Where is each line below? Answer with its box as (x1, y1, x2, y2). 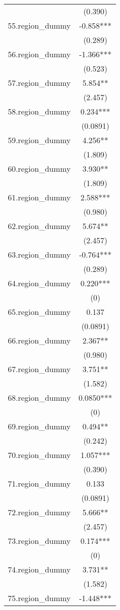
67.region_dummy (8, 363, 71, 375)
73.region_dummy (8, 535, 71, 546)
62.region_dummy (8, 220, 71, 231)
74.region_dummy (8, 564, 71, 575)
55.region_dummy (8, 20, 71, 31)
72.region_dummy (8, 506, 71, 518)
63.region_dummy (8, 249, 71, 260)
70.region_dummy (8, 449, 71, 460)
